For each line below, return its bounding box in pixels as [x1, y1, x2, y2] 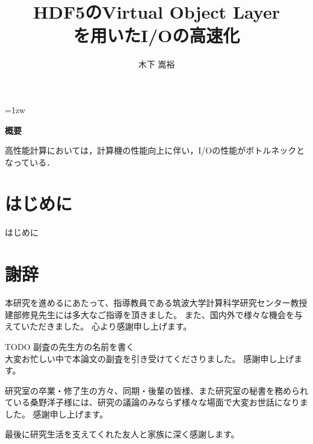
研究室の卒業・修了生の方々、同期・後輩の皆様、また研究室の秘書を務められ [5, 384, 308, 396]
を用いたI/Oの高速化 [73, 23, 240, 48]
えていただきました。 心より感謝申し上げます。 [5, 320, 192, 333]
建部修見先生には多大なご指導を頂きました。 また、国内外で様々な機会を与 [5, 308, 303, 320]
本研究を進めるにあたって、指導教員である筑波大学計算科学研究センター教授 [5, 296, 308, 309]
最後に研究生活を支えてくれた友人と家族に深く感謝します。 [5, 428, 240, 440]
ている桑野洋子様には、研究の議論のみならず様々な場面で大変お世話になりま [5, 396, 308, 408]
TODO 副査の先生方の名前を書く [5, 340, 135, 352]
